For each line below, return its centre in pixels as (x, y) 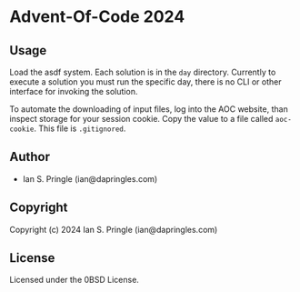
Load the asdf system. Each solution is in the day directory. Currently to (143, 72)
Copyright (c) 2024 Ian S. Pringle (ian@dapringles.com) (114, 229)
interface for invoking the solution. (74, 91)
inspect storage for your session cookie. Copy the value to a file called (141, 119)
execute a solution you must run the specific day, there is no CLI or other (145, 82)
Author (30, 157)
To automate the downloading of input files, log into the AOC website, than (149, 109)
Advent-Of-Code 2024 (97, 17)
